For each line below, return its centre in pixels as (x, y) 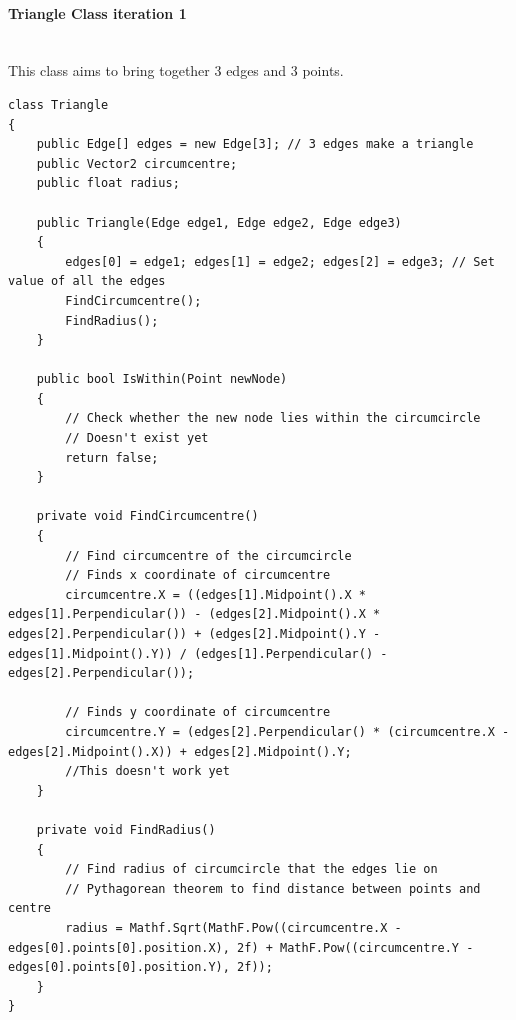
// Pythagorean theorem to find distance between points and (273, 888)
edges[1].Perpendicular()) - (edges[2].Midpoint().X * (194, 614)
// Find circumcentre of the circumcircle (208, 555)
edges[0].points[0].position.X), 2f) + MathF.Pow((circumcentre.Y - (241, 947)
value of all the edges (87, 281)
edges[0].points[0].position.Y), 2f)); (140, 967)
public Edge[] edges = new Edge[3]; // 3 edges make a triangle (255, 144)
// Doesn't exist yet (137, 438)
